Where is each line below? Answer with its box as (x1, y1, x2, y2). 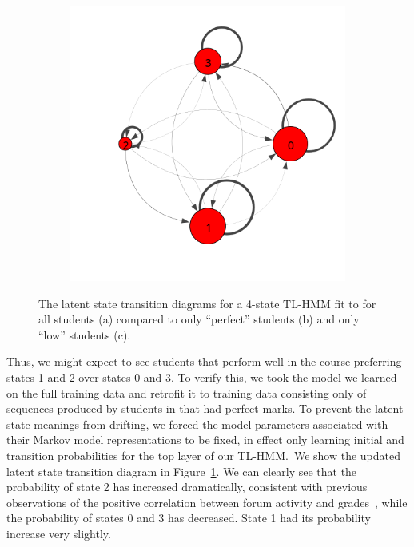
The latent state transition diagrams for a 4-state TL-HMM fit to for (38, 295, 376, 311)
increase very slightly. (6, 525, 111, 541)
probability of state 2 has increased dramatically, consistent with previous (6, 478, 368, 495)
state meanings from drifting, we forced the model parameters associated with (6, 415, 388, 432)
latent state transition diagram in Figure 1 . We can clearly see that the (6, 462, 357, 479)
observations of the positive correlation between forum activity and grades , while (6, 493, 408, 510)
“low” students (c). (38, 326, 131, 343)
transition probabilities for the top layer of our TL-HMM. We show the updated (6, 446, 401, 463)
